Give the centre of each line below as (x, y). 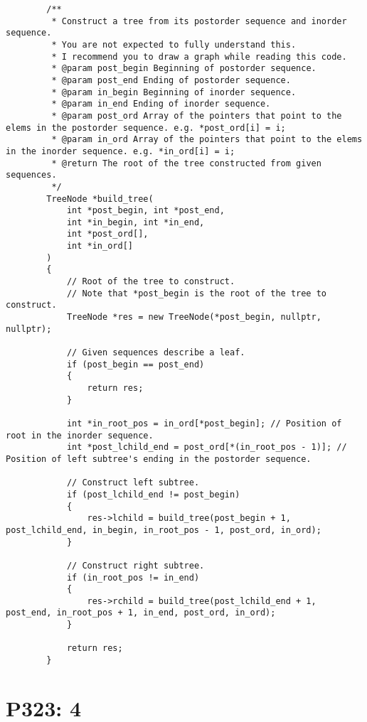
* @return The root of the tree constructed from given (186, 163)
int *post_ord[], (107, 234)
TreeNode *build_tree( (100, 199)
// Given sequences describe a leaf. (156, 353)
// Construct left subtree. (133, 483)
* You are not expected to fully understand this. (174, 44)
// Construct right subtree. (135, 565)
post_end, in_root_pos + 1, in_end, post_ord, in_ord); (141, 613)
